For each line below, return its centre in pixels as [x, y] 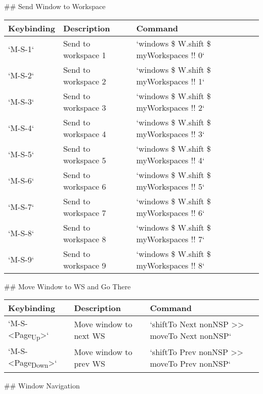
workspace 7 [84, 212]
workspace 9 [84, 265]
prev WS [90, 363]
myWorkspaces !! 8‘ [170, 265]
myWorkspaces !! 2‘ [170, 107]
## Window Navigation [42, 385]
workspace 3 [84, 107]
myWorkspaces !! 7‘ [170, 239]
